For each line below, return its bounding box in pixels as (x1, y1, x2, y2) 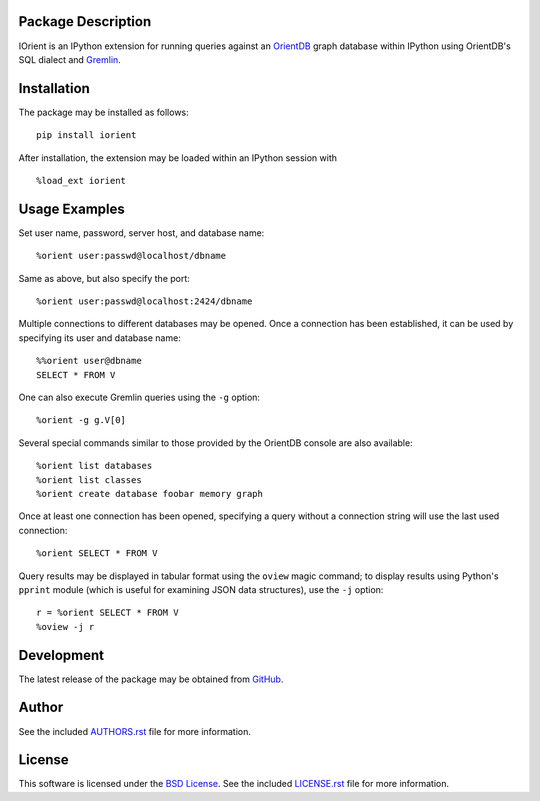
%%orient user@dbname (36, 355, 142, 367)
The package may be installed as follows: (18, 106, 189, 118)
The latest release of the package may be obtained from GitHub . (18, 673, 284, 685)
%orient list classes (36, 474, 142, 485)
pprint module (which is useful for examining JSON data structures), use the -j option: (18, 583, 384, 595)
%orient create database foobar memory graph (36, 488, 264, 499)
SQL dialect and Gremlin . (18, 53, 122, 65)
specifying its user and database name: (18, 331, 182, 344)
